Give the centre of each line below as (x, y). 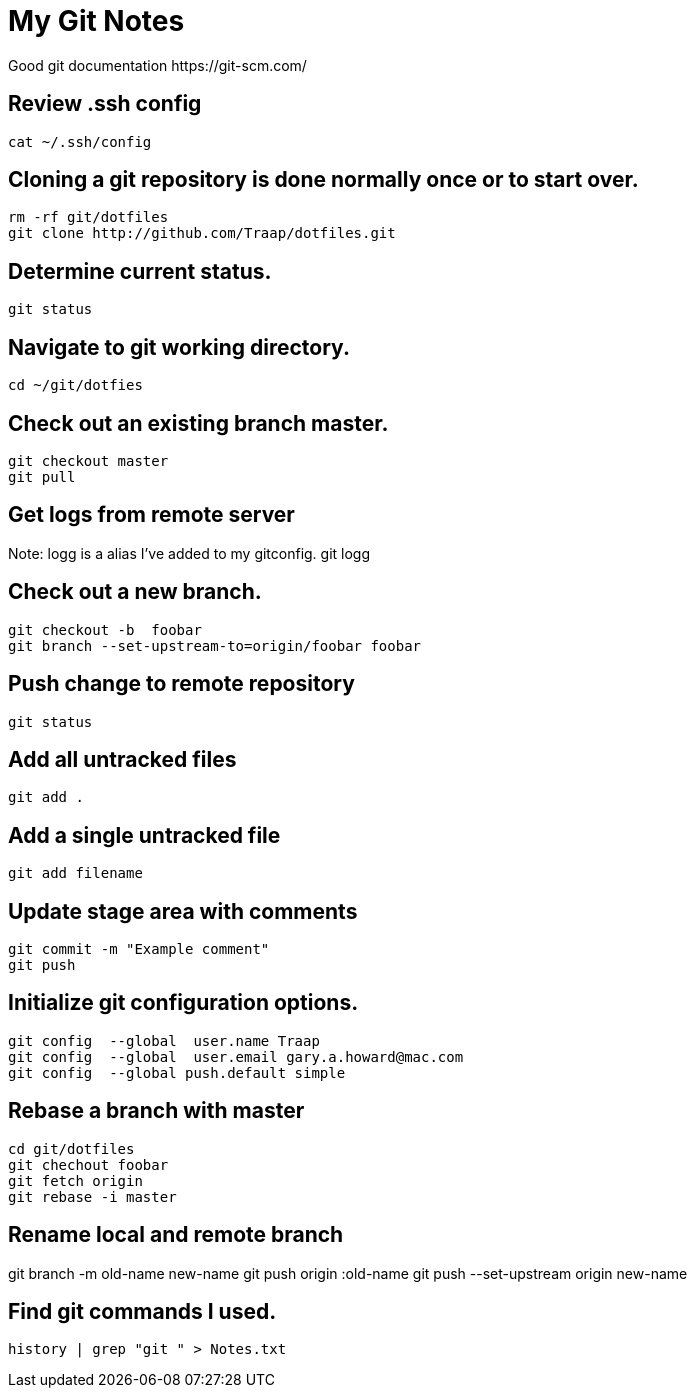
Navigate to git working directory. (179, 347)
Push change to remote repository (181, 684)
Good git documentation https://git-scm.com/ (157, 65)
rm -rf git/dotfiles (88, 217)
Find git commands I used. (142, 1311)
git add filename (75, 873)
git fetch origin (75, 1180)
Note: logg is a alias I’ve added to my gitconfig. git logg (189, 553)
